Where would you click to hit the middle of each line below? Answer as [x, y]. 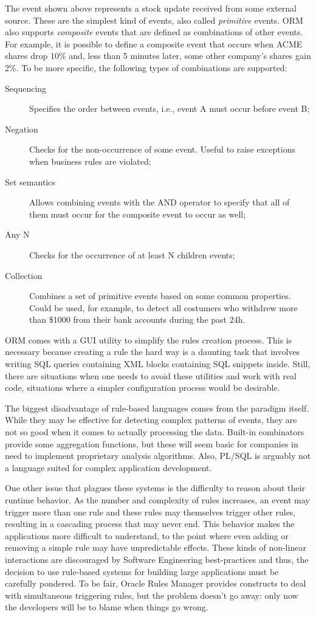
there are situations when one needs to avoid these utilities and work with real [151, 375]
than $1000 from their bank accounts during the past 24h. [137, 319]
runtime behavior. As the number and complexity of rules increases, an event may [157, 500]
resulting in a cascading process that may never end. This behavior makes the [150, 524]
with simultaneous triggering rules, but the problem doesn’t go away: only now [152, 595]
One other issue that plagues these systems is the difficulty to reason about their [155, 488]
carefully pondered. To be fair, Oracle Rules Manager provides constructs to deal [156, 583]
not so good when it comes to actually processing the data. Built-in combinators [155, 432]
